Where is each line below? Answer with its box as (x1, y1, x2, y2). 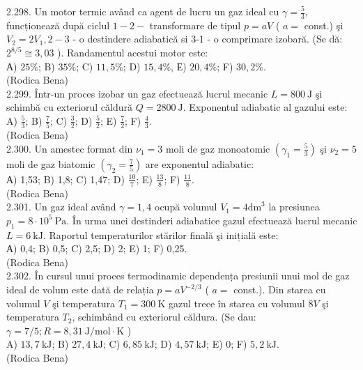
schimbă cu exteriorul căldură (6, 100, 133, 114)
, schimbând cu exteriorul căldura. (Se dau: (72, 309, 256, 324)
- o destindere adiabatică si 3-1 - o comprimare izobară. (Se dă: (72, 31, 343, 46)
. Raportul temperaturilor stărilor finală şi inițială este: (43, 227, 279, 242)
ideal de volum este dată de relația (6, 282, 154, 297)
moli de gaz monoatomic (165, 141, 270, 155)
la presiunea (268, 199, 320, 214)
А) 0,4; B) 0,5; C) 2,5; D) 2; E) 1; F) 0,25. (6, 241, 187, 256)
